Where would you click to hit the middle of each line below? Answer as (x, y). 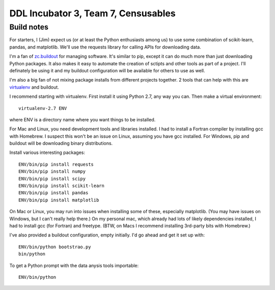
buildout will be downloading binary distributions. (61, 143)
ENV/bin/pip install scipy (52, 179)
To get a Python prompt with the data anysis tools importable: (74, 266)
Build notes (29, 27)
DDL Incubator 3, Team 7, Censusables (92, 13)
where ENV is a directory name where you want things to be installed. (82, 119)
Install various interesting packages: (47, 152)
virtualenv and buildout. (34, 87)
